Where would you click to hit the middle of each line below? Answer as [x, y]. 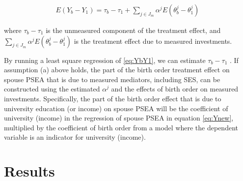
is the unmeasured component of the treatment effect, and [133, 30]
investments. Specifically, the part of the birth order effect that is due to [113, 98]
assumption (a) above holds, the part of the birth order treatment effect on [117, 70]
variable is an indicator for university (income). [75, 137]
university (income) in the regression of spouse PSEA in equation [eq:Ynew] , [119, 118]
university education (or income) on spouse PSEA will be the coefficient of [116, 108]
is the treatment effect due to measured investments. [153, 41]
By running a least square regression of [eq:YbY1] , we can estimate [105, 60]
